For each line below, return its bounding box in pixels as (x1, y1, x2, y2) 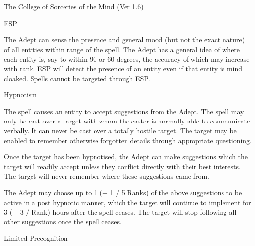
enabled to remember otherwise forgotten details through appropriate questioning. (4, 135, 252, 145)
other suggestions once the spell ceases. (4, 216, 122, 226)
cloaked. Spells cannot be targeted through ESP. (4, 73, 150, 83)
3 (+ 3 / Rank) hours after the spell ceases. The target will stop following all (4, 207, 237, 217)
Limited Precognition (4, 233, 68, 243)
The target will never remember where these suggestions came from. (4, 171, 209, 181)
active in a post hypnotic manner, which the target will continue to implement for (4, 197, 251, 207)
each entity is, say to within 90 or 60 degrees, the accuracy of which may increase (4, 54, 250, 64)
